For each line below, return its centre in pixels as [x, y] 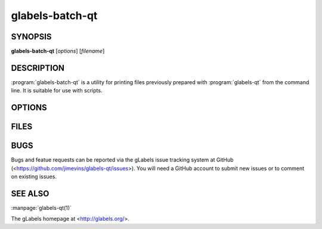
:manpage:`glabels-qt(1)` [41, 208]
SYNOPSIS [31, 37]
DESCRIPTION [38, 68]
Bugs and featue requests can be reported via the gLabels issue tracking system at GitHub [122, 160]
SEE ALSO [30, 194]
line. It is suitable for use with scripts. [57, 91]
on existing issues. [34, 177]
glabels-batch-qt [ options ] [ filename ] [58, 51]
